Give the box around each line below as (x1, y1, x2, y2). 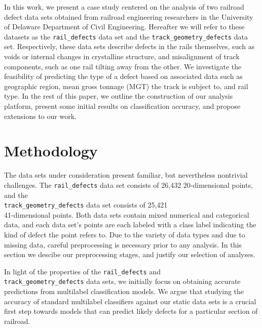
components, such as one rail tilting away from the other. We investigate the (4, 61, 242, 71)
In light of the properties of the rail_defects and (4, 266, 161, 276)
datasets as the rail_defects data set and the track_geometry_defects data (4, 31, 248, 42)
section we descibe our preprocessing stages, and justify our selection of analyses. (4, 249, 255, 260)
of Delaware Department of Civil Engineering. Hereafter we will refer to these (4, 21, 245, 32)
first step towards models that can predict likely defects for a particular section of (4, 306, 258, 316)
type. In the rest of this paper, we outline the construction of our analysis (4, 91, 233, 101)
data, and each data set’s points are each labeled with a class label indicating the (4, 219, 256, 230)
